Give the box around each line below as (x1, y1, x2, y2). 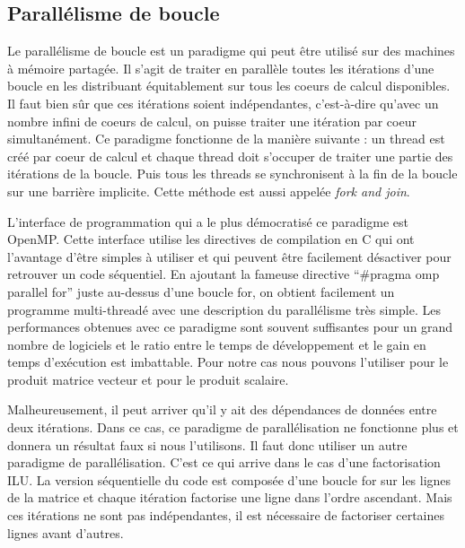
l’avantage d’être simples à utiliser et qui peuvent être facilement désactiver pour (7, 247, 452, 265)
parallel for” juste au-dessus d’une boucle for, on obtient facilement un (7, 282, 395, 300)
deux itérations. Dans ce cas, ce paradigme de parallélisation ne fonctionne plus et (7, 418, 459, 437)
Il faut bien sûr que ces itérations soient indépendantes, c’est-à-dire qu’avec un (7, 93, 439, 112)
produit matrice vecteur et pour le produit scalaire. (7, 370, 289, 388)
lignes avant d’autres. (7, 523, 124, 542)
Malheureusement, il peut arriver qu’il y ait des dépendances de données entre (7, 400, 437, 419)
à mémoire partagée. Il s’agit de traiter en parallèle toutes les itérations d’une (7, 58, 434, 77)
